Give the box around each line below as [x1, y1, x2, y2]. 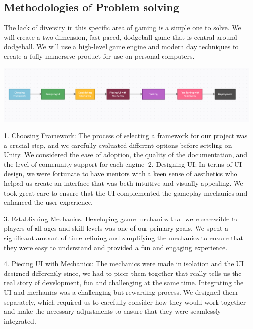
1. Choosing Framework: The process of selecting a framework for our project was [4, 130, 248, 141]
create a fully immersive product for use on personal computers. [4, 51, 195, 61]
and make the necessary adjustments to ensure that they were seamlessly [4, 306, 221, 316]
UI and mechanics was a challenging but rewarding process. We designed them [4, 287, 238, 297]
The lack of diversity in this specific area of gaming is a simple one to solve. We [4, 22, 241, 33]
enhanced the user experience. [4, 197, 93, 207]
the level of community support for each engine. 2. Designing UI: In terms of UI [4, 159, 242, 169]
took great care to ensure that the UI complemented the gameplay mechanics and [4, 187, 248, 198]
